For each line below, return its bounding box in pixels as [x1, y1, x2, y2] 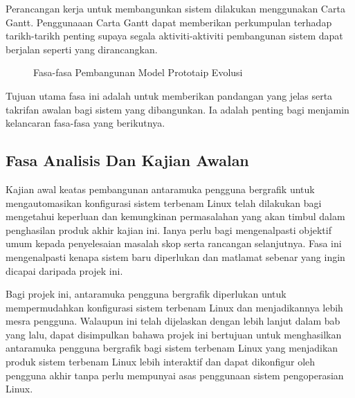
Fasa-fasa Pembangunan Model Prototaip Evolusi [33, 65, 243, 80]
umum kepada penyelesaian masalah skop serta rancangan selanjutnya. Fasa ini [6, 236, 342, 251]
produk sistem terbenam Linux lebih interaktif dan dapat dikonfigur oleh [6, 354, 316, 369]
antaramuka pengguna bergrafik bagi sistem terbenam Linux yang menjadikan [6, 341, 338, 355]
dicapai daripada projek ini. [6, 263, 123, 278]
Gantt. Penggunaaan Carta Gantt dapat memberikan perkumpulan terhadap [6, 15, 332, 29]
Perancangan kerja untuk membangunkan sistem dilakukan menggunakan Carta [6, 1, 345, 15]
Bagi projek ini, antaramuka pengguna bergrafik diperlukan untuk [6, 287, 286, 301]
